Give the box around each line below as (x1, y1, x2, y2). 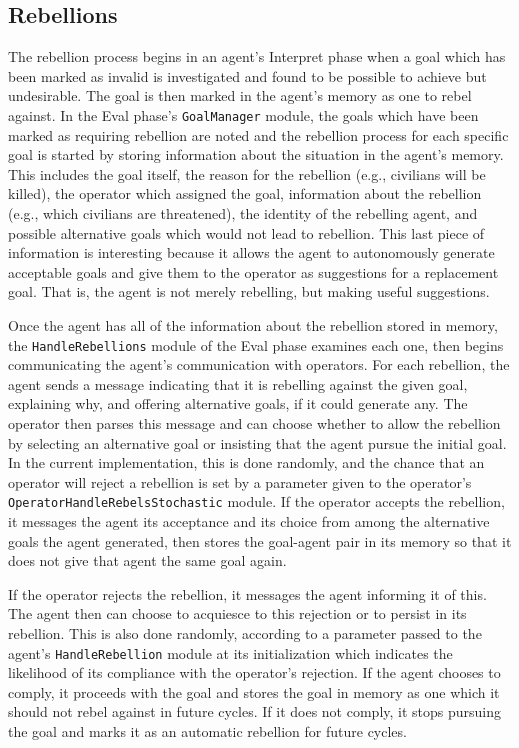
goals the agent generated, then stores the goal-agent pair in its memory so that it (8, 530, 512, 551)
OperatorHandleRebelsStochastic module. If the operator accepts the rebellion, (8, 491, 505, 512)
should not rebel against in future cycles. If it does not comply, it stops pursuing (8, 701, 502, 722)
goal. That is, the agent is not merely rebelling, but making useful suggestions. (8, 281, 490, 302)
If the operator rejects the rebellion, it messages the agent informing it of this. (8, 583, 487, 604)
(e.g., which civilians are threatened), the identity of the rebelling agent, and (8, 203, 478, 224)
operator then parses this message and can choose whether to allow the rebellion (8, 413, 501, 434)
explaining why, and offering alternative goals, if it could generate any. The (8, 393, 468, 414)
